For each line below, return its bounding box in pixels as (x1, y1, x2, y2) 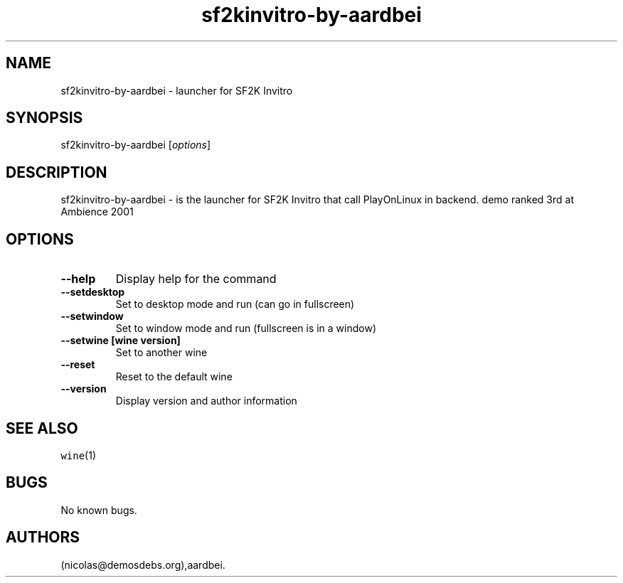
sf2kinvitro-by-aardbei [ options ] (60, 139, 211, 151)
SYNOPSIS (6, 109, 83, 127)
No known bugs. (60, 503, 137, 516)
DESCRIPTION (6, 163, 107, 181)
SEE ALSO (6, 419, 78, 437)
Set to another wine (115, 346, 208, 359)
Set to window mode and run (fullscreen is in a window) (115, 322, 377, 335)
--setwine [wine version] (60, 334, 181, 347)
